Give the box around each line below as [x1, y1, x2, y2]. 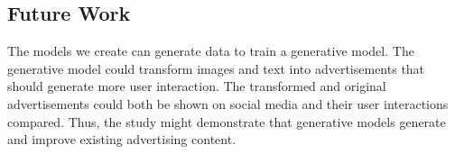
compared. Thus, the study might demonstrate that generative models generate [7, 112, 446, 131]
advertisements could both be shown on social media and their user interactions [7, 94, 449, 113]
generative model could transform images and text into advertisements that [7, 59, 425, 77]
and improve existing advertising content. [7, 130, 237, 149]
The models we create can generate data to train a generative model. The [7, 41, 414, 60]
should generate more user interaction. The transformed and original [7, 77, 386, 95]
